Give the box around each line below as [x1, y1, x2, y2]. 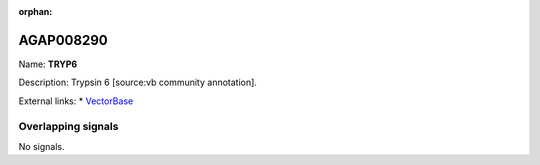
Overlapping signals [18, 120, 119, 134]
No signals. [18, 140, 65, 152]
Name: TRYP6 [18, 58, 78, 70]
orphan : [18, 6, 53, 17]
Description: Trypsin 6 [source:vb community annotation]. [18, 76, 257, 89]
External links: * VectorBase [18, 95, 134, 107]
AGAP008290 [18, 31, 109, 49]
